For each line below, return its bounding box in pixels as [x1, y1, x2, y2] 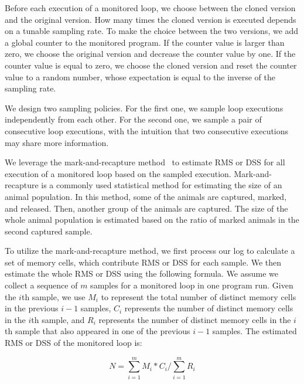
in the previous [5, 302, 59, 314]
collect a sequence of [5, 279, 78, 291]
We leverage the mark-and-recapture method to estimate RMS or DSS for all [5, 156, 285, 168]
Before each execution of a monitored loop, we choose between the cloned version [5, 2, 296, 13]
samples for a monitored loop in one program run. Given [90, 279, 293, 291]
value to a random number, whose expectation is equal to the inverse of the [5, 70, 275, 83]
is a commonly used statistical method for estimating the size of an [41, 179, 282, 191]
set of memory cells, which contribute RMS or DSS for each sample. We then [5, 256, 282, 268]
